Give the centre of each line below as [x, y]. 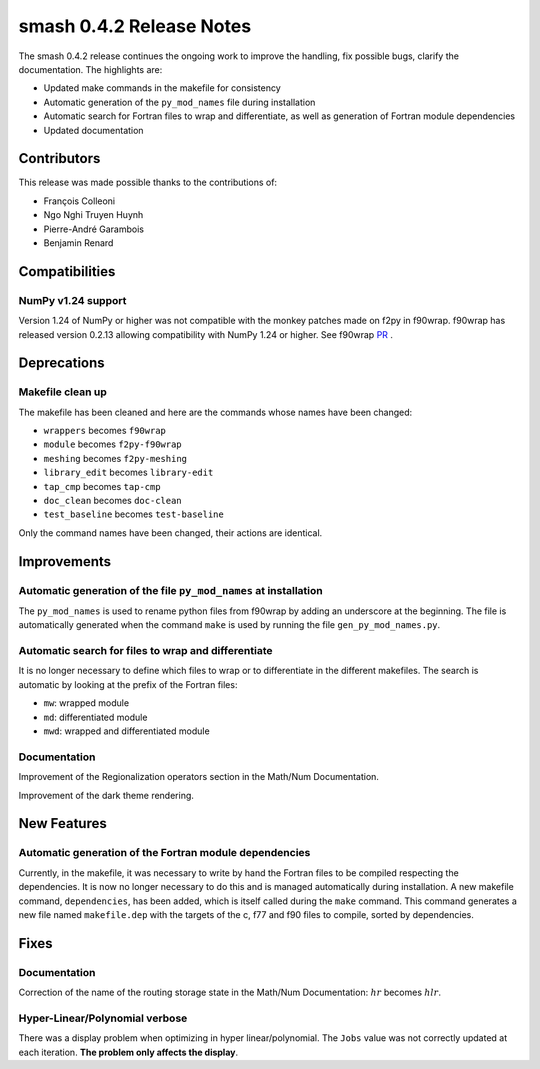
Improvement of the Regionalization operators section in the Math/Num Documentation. [199, 777]
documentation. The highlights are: [90, 69]
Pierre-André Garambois [94, 229]
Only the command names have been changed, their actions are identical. [170, 532]
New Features [62, 823]
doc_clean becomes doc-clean [112, 501]
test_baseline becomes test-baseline [133, 514]
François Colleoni [79, 201]
